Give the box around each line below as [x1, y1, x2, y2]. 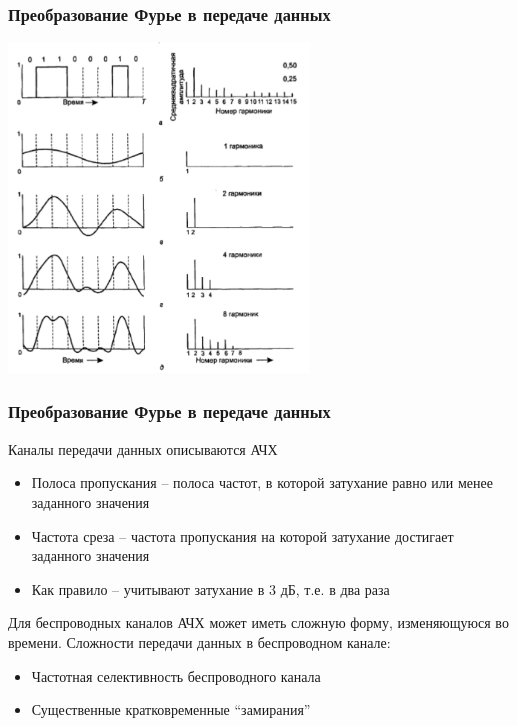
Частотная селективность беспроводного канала [31, 665, 321, 686]
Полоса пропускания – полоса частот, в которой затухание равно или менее [31, 472, 493, 493]
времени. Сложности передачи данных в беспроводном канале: [8, 631, 391, 652]
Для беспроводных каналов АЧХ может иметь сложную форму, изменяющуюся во [8, 612, 509, 633]
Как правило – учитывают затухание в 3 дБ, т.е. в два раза [31, 578, 390, 599]
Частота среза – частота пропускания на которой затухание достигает [31, 525, 454, 546]
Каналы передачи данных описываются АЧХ [8, 438, 278, 459]
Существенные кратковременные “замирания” [31, 699, 311, 720]
